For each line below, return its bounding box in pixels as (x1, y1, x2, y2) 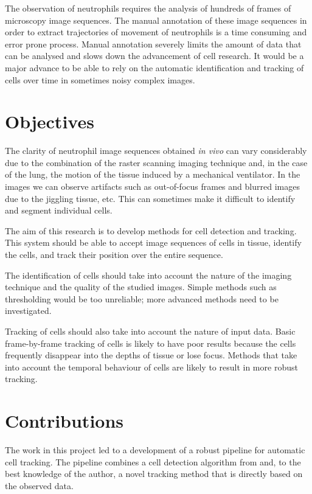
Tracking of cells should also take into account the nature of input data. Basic (5, 325, 296, 337)
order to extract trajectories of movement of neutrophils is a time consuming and (5, 26, 307, 38)
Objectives (5, 109, 94, 134)
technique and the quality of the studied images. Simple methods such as (5, 280, 277, 293)
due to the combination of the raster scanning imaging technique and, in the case (5, 156, 308, 169)
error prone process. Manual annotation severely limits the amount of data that (5, 37, 302, 50)
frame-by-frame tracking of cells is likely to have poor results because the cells (5, 336, 296, 349)
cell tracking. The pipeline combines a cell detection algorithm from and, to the (5, 455, 301, 468)
